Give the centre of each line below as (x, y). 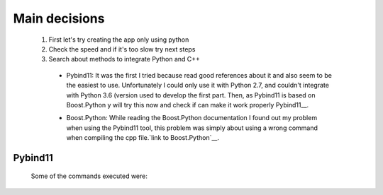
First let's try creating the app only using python (119, 40)
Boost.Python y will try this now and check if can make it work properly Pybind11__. (188, 105)
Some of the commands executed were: (89, 176)
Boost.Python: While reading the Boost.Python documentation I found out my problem (192, 118)
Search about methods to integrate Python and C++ (124, 59)
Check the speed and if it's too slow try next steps (122, 49)
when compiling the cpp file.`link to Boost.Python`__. (143, 138)
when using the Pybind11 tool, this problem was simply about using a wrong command (192, 128)
